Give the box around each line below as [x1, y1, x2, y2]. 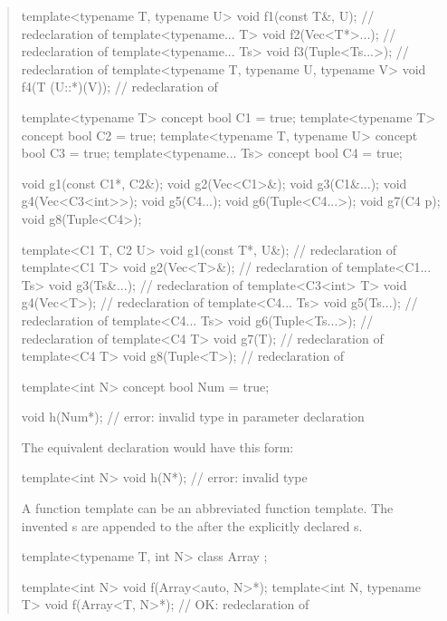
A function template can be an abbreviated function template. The [21, 499, 394, 518]
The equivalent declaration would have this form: [21, 437, 294, 456]
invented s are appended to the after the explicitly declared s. [21, 516, 363, 535]
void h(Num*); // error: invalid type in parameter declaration [21, 407, 365, 426]
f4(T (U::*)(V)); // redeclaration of [21, 77, 218, 96]
